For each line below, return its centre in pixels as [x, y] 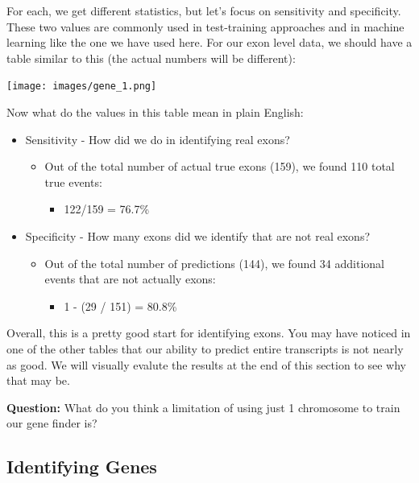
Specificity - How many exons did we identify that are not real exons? [198, 236]
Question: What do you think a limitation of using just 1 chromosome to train [203, 407]
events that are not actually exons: [130, 279]
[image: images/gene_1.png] [82, 87]
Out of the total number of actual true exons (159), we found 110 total [220, 166]
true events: [73, 182]
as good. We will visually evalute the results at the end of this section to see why [206, 364]
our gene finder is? [52, 423]
